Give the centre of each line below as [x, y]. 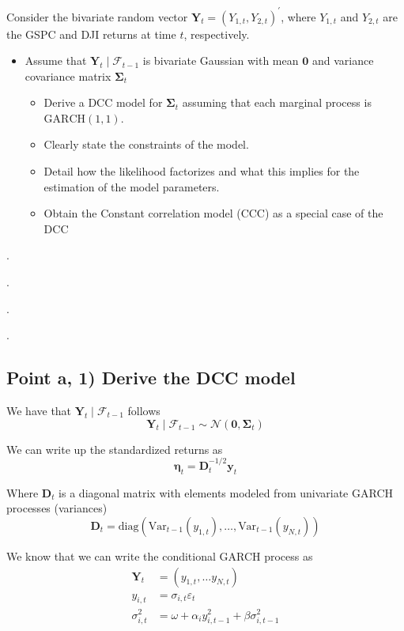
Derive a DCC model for [103, 102]
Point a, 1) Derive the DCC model [151, 378]
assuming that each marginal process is [277, 102]
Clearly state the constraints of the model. [146, 144]
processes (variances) [57, 508]
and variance [343, 60]
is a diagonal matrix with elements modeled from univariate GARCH [226, 492]
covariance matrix [68, 76]
